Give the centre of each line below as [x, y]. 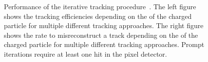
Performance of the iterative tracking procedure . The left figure [100, 6]
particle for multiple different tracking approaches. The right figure [104, 25]
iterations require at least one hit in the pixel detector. [85, 54]
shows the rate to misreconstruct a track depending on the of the [101, 35]
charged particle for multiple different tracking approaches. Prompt [104, 44]
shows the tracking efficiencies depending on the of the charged [98, 16]
